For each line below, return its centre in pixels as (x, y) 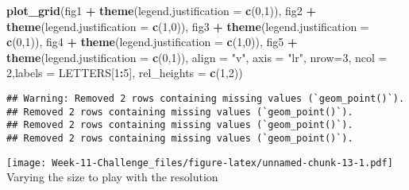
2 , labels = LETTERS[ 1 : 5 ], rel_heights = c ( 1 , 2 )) (125, 73)
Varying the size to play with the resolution (112, 177)
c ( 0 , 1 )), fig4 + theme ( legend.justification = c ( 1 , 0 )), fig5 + (152, 42)
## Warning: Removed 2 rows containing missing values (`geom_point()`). (206, 98)
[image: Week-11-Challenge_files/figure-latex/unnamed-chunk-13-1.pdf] (200, 163)
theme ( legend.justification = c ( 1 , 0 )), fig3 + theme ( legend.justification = (188, 26)
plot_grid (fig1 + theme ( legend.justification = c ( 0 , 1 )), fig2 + (161, 10)
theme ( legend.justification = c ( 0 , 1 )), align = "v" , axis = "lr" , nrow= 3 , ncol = (197, 57)
